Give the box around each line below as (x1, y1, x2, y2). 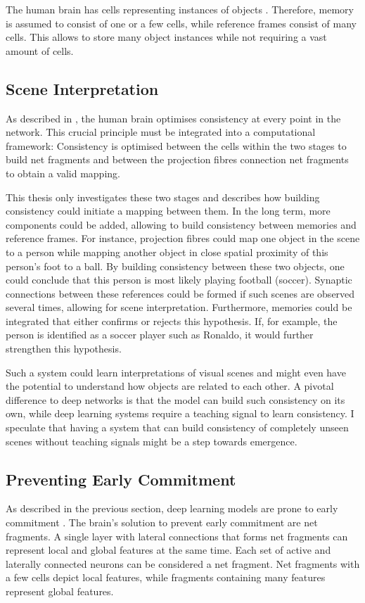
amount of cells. (6, 43, 74, 58)
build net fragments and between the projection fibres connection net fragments (6, 152, 349, 167)
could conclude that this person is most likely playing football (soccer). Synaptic (6, 272, 352, 287)
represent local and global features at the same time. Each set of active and (6, 542, 331, 557)
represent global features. (6, 584, 114, 598)
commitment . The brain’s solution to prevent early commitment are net (6, 515, 318, 530)
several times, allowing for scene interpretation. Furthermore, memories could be (6, 300, 352, 315)
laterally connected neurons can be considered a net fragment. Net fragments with (6, 556, 360, 571)
